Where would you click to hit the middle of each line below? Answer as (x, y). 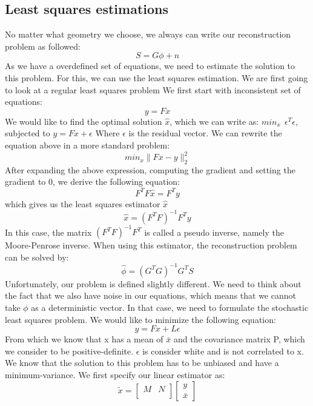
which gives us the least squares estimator (83, 203)
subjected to (28, 133)
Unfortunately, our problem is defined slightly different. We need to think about (153, 283)
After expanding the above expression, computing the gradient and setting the (150, 169)
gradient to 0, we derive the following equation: (93, 181)
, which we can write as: (214, 121)
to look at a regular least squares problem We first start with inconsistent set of (153, 89)
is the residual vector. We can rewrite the (205, 133)
